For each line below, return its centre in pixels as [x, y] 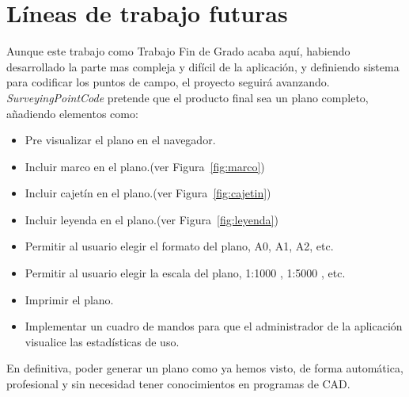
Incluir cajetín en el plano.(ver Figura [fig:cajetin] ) [148, 193]
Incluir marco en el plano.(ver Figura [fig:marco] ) [145, 166]
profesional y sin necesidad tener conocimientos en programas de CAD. [178, 384]
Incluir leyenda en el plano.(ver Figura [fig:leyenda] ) [151, 219]
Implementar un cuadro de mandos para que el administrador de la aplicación [214, 326]
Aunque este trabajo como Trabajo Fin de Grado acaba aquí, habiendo [178, 51]
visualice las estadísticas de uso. [102, 341]
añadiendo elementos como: [72, 113]
